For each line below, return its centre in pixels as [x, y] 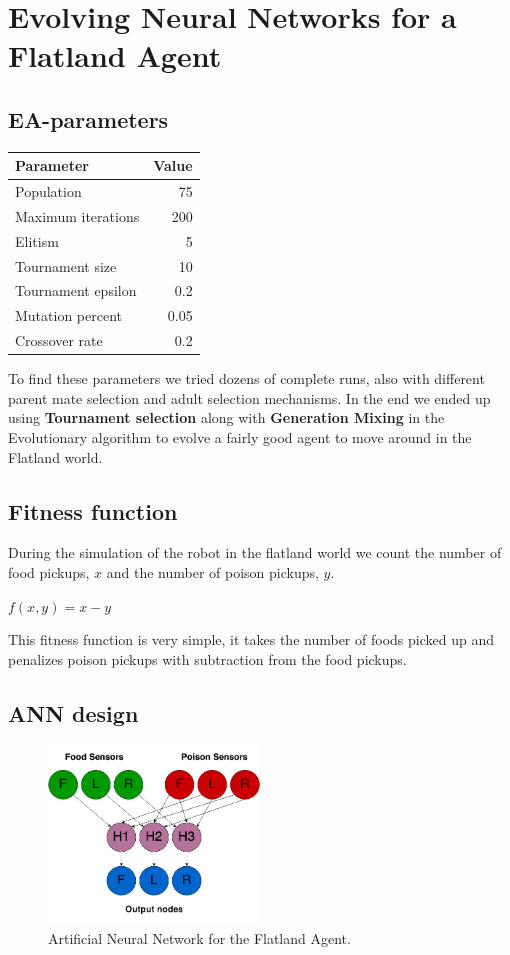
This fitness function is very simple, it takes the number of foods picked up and [251, 639]
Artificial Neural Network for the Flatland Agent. [199, 937]
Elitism [37, 240]
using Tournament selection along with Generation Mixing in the [226, 417]
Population [48, 191]
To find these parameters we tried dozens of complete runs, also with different [246, 378]
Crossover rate [59, 340]
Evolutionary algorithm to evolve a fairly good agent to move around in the [240, 437]
